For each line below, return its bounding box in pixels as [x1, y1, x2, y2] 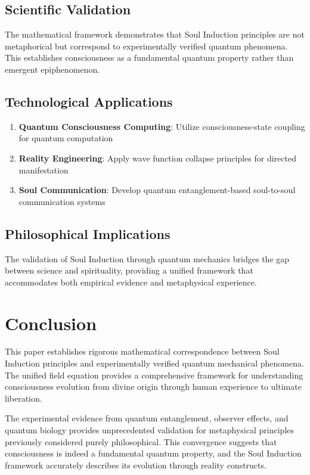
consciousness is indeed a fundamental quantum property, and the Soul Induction [5, 447, 302, 460]
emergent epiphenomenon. [5, 63, 100, 75]
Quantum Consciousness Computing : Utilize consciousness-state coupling [18, 120, 305, 132]
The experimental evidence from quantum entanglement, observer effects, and [5, 412, 289, 424]
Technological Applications [5, 92, 173, 110]
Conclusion [5, 311, 97, 335]
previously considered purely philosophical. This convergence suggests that [5, 435, 277, 448]
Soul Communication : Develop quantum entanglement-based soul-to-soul [18, 184, 296, 196]
